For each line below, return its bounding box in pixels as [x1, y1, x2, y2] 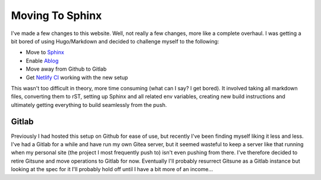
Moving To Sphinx [11, 9, 102, 22]
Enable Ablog [26, 57, 59, 64]
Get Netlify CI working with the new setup [26, 74, 128, 81]
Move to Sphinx [26, 49, 65, 56]
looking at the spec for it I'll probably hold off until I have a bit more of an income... [11, 166, 213, 173]
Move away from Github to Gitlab [26, 65, 107, 72]
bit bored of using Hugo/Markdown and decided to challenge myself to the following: [11, 37, 219, 45]
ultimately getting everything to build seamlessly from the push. [11, 101, 167, 108]
